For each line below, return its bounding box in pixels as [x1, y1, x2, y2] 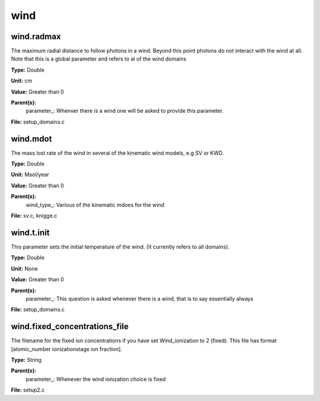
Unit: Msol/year [11, 171, 50, 178]
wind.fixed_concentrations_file [11, 322, 129, 332]
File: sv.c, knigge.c [11, 212, 57, 219]
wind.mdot [11, 133, 52, 144]
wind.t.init [11, 227, 50, 237]
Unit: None [11, 265, 38, 272]
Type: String [11, 356, 41, 363]
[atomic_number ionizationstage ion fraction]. [11, 345, 123, 352]
